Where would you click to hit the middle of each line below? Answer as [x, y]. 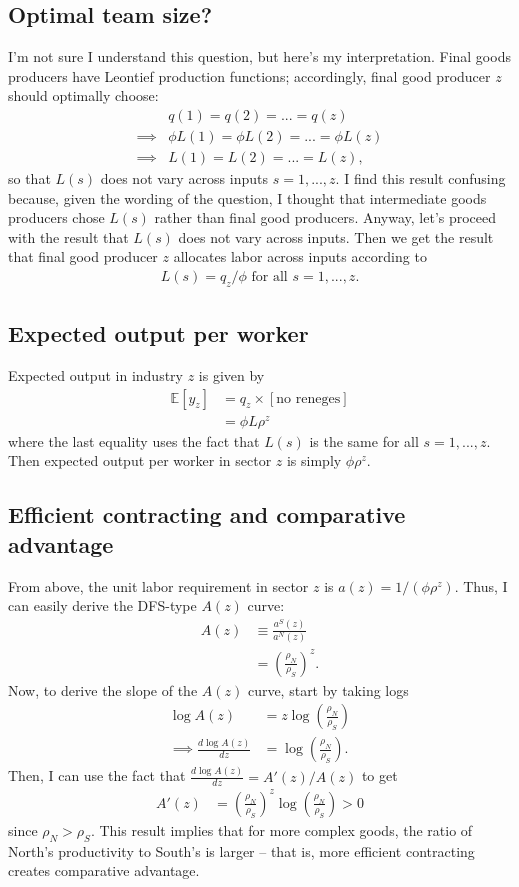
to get [379, 775]
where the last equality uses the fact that [134, 440]
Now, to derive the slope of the [103, 689]
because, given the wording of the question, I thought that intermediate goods [247, 197]
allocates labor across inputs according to [300, 256]
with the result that [68, 236]
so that [29, 178]
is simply [314, 460]
